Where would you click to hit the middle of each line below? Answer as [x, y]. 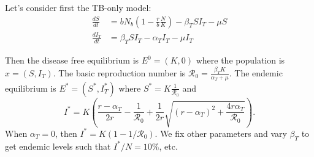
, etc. [168, 146]
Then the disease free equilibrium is [72, 60]
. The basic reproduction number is [119, 73]
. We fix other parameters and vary [221, 133]
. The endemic [256, 73]
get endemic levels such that [58, 146]
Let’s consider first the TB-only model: [78, 7]
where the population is [240, 60]
